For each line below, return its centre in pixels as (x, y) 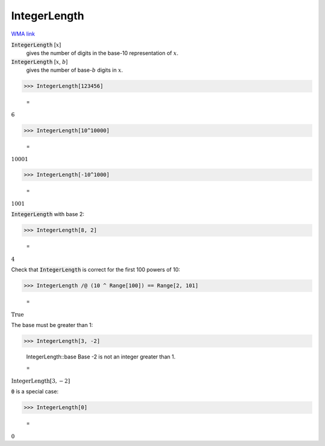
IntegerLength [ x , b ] (40, 62)
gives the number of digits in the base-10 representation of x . (102, 53)
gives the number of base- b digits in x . (75, 70)
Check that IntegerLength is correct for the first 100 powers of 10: (96, 270)
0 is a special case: (35, 392)
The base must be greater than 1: (52, 325)
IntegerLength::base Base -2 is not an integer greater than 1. (101, 357)
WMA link (23, 34)
